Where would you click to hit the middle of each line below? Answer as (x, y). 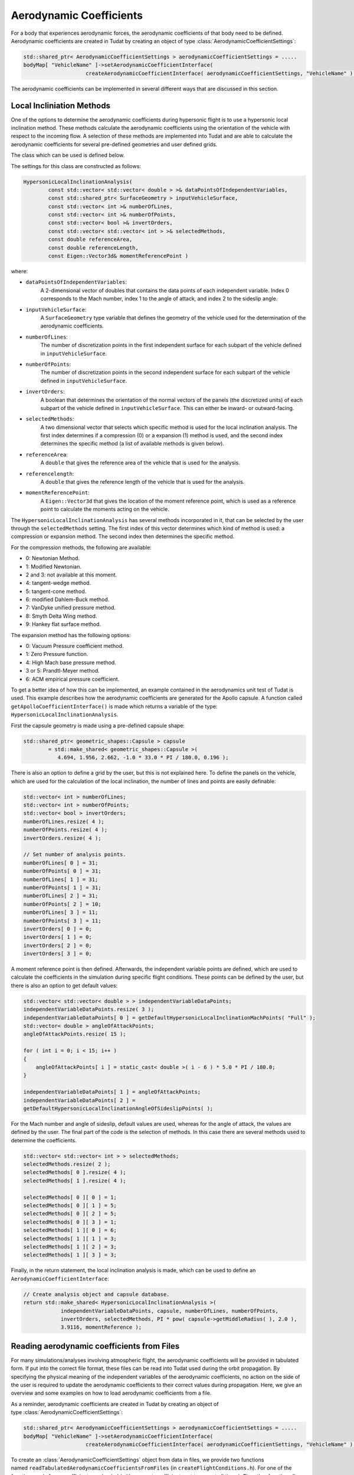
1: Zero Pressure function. (57, 654)
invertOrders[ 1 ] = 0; (58, 937)
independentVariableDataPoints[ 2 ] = (79, 1100)
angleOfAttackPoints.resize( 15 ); (75, 1034)
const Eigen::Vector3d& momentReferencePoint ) (118, 256)
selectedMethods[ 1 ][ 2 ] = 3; (70, 1247)
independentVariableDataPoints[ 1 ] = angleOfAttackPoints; (112, 1092)
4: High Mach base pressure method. (71, 662)
